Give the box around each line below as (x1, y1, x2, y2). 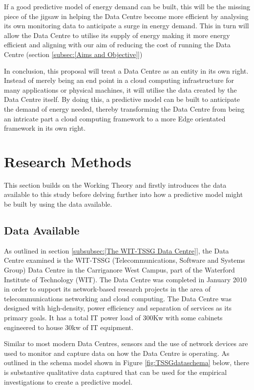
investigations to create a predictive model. (4, 376, 133, 387)
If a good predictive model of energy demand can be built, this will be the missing (4, 1, 250, 11)
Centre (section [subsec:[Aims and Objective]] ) (4, 49, 143, 59)
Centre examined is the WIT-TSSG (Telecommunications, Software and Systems (4, 255, 245, 265)
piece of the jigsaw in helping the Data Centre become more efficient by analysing (4, 11, 249, 21)
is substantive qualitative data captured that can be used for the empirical (4, 367, 227, 377)
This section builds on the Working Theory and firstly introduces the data (4, 179, 227, 190)
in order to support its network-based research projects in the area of (4, 284, 211, 294)
